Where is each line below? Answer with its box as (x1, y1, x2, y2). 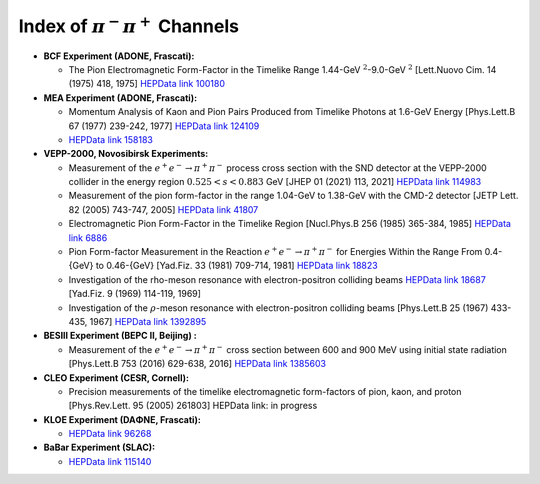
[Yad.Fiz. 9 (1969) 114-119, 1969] (68, 288, 202, 300)
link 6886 (68, 231, 108, 244)
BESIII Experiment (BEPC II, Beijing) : (43, 330, 197, 342)
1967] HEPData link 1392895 (89, 315, 207, 327)
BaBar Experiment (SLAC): (43, 441, 155, 454)
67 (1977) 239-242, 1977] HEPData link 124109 (68, 120, 260, 132)
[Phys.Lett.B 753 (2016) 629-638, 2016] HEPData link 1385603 (68, 358, 327, 370)
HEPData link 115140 (68, 455, 152, 467)
